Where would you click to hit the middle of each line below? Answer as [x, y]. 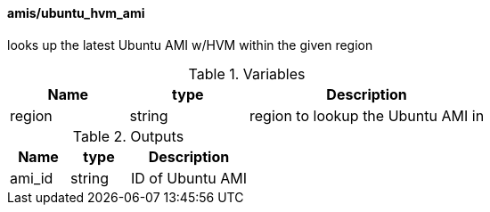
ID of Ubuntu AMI [188, 178]
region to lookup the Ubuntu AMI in [367, 115]
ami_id [32, 178]
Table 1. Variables [247, 73]
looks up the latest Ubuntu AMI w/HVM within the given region [190, 45]
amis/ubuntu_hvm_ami [76, 13]
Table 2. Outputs [128, 136]
